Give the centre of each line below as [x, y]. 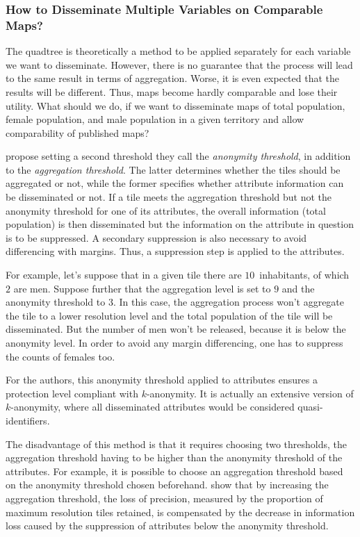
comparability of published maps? [77, 132]
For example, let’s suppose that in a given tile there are [124, 275]
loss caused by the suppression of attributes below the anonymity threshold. [167, 526]
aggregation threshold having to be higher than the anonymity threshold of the [174, 457]
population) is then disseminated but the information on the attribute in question [180, 224]
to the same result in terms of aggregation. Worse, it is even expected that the [172, 78]
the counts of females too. [60, 356]
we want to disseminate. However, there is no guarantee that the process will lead [179, 64]
